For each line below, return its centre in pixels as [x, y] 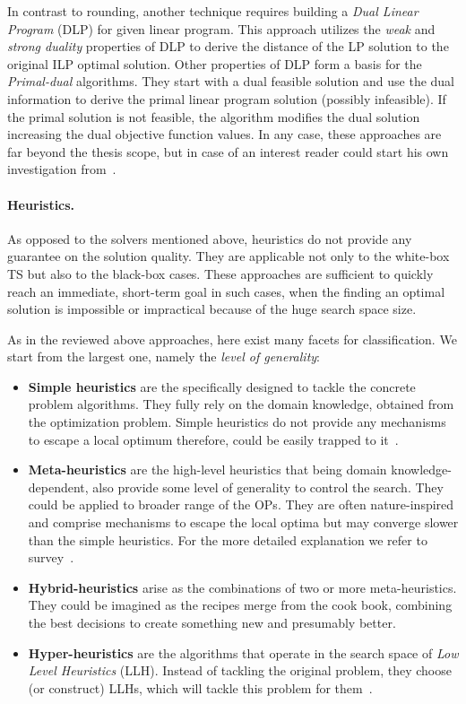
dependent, [58, 487]
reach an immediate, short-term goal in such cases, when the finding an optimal [226, 291]
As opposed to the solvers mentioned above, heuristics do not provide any [210, 238]
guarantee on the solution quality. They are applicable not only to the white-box [229, 256]
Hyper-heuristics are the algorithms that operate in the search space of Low [243, 652]
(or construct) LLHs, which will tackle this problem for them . [200, 687]
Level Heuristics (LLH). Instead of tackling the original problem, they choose [240, 670]
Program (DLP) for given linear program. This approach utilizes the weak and [221, 28]
